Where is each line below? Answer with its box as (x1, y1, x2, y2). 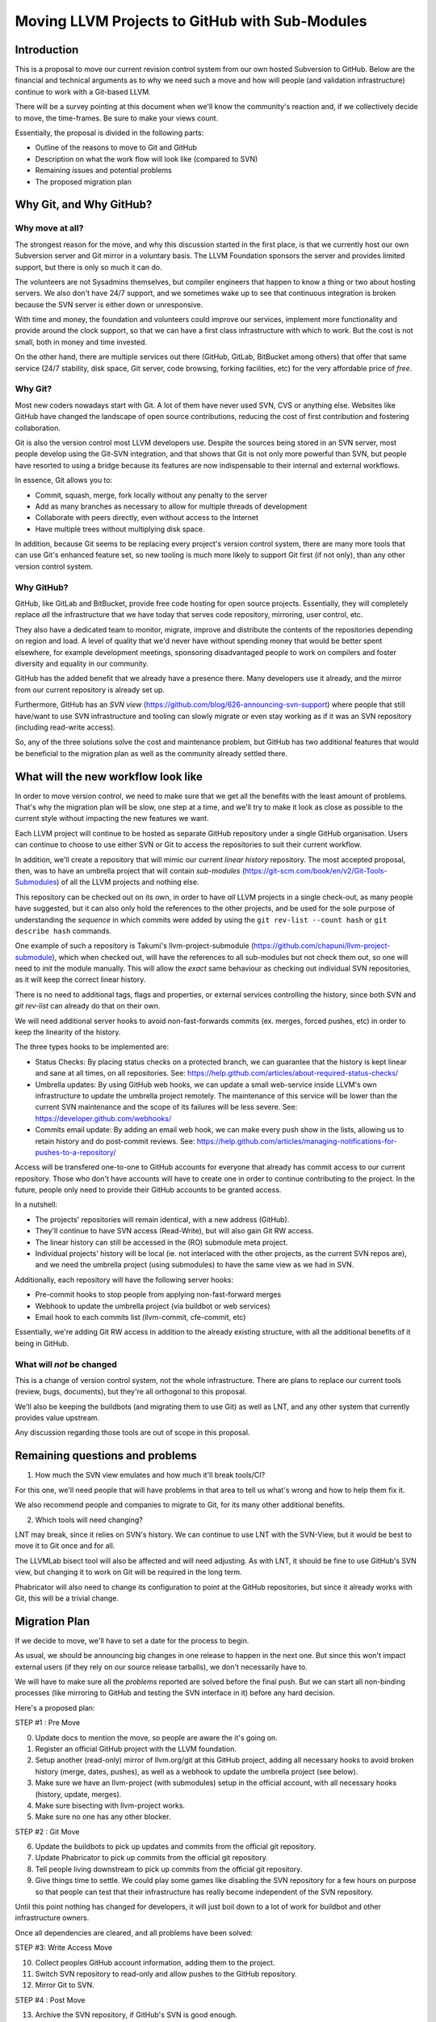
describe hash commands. (15, 926, 112, 936)
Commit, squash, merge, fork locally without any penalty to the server (35, 490, 268, 500)
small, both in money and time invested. (15, 336, 148, 347)
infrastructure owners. (15, 1913, 90, 1923)
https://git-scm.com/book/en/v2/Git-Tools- (245, 865, 388, 875)
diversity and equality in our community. (15, 658, 149, 668)
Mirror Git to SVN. (35, 1980, 94, 1990)
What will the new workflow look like (15, 769, 203, 784)
